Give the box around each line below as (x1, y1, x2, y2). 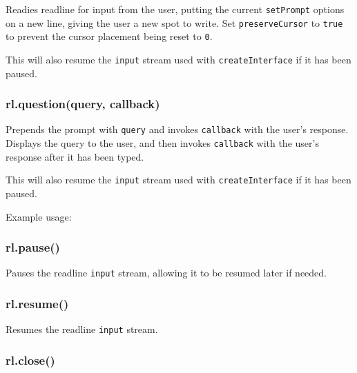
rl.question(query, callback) (6, 95, 160, 112)
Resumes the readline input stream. (6, 322, 158, 336)
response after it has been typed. (6, 149, 144, 163)
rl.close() (6, 351, 55, 368)
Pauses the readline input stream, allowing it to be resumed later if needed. (6, 265, 327, 280)
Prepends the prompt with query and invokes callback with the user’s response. (6, 122, 349, 137)
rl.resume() (6, 294, 69, 312)
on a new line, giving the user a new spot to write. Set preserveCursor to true (6, 15, 343, 30)
